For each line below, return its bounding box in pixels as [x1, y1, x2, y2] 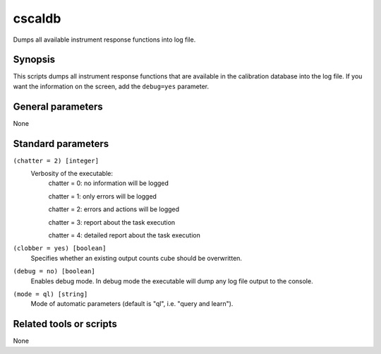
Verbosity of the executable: [30, 170, 113, 178]
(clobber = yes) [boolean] [13, 244, 107, 252]
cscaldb [13, 11, 61, 26]
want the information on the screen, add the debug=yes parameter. [13, 82, 210, 90]
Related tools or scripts [13, 318, 118, 330]
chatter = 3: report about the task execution [48, 218, 176, 226]
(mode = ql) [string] [13, 290, 88, 298]
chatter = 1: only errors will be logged [48, 191, 157, 201]
